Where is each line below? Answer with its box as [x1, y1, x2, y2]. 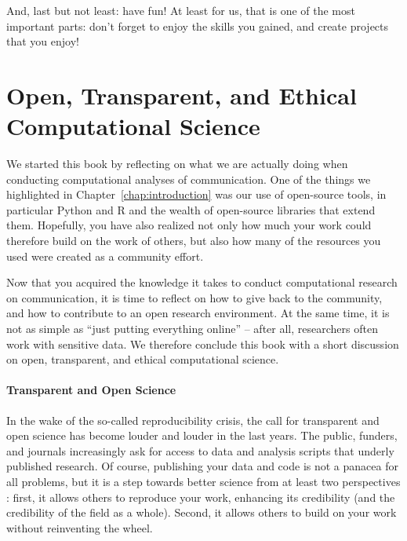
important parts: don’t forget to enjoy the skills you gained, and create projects [6, 17, 389, 34]
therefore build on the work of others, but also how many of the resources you [6, 232, 381, 249]
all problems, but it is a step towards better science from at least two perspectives [6, 473, 401, 489]
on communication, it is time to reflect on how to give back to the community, [6, 289, 383, 305]
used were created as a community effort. [6, 247, 204, 264]
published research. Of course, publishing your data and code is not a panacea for [6, 458, 398, 474]
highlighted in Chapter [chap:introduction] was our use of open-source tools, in [6, 186, 387, 203]
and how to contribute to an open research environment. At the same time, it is [6, 305, 390, 321]
